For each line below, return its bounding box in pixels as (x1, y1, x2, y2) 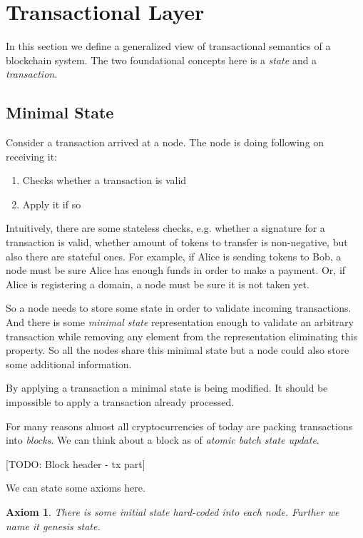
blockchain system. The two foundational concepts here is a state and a (6, 52, 317, 67)
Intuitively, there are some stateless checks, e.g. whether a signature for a (6, 220, 325, 235)
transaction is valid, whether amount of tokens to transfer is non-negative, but (6, 235, 348, 250)
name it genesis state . (6, 518, 101, 533)
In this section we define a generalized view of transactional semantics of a (6, 39, 331, 54)
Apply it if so (22, 196, 81, 211)
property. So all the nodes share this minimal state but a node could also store (6, 342, 349, 357)
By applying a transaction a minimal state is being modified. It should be (6, 380, 328, 395)
